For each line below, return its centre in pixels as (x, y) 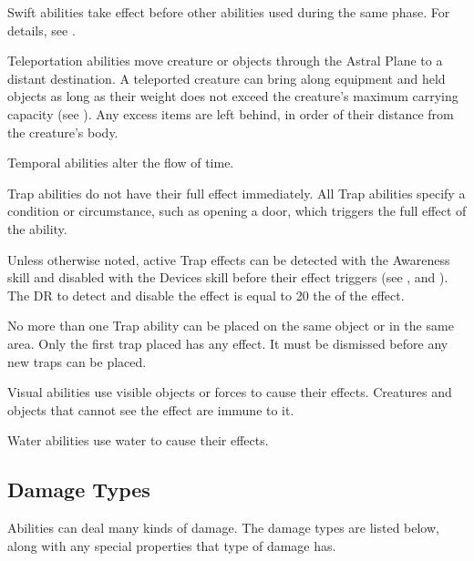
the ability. (37, 228)
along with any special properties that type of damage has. (172, 545)
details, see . (41, 30)
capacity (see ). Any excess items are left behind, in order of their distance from (231, 113)
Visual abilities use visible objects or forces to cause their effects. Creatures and (230, 392)
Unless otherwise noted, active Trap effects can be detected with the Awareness (229, 259)
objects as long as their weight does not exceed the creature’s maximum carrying (233, 96)
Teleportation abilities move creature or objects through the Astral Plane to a (225, 61)
